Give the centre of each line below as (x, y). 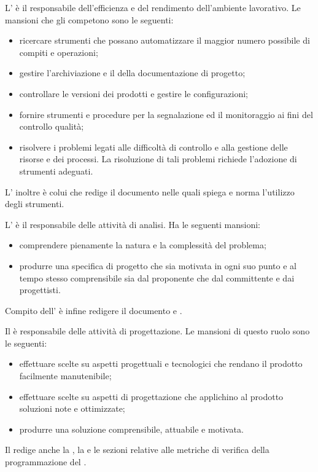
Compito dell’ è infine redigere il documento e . (94, 310)
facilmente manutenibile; (65, 376)
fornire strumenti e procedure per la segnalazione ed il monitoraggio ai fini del (166, 114)
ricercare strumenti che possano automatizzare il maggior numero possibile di (165, 40)
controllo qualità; (52, 126)
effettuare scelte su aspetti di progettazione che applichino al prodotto (151, 396)
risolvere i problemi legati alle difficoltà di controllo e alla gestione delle (153, 147)
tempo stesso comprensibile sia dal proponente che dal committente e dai (157, 277)
